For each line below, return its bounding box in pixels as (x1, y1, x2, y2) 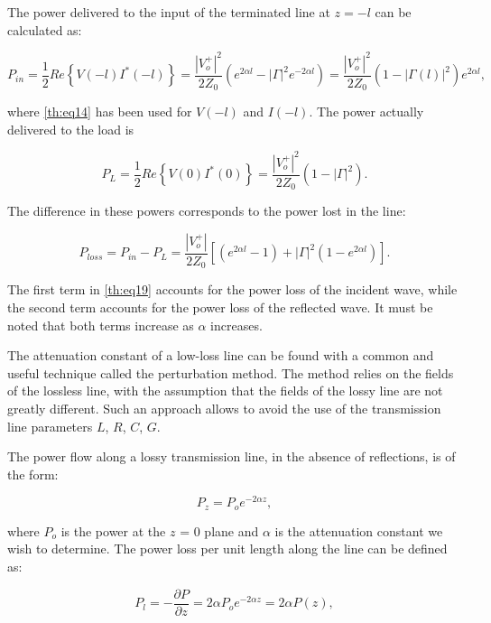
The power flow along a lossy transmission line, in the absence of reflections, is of (7, 447, 456, 466)
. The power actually (309, 102, 424, 121)
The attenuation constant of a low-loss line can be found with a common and (7, 346, 434, 365)
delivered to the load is (7, 119, 134, 138)
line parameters (7, 416, 93, 435)
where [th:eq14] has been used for (7, 102, 192, 121)
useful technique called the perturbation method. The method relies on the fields (7, 363, 454, 382)
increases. (210, 315, 263, 334)
